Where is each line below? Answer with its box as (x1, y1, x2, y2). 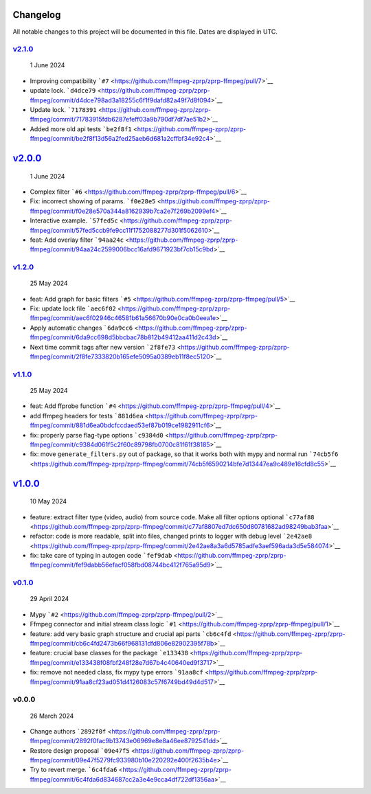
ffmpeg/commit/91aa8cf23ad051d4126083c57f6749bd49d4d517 (30, 677, 214, 686)
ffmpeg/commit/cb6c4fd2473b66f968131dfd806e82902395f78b (30, 639, 214, 647)
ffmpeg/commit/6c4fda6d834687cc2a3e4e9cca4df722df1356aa (30, 775, 215, 783)
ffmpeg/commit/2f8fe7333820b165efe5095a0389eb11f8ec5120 (30, 352, 211, 361)
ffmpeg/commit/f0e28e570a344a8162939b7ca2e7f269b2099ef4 (30, 207, 216, 215)
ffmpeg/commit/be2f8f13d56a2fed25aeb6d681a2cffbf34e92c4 (30, 135, 210, 143)
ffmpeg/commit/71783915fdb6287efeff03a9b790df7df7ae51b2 (30, 115, 207, 124)
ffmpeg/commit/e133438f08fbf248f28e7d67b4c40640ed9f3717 (30, 658, 213, 666)
